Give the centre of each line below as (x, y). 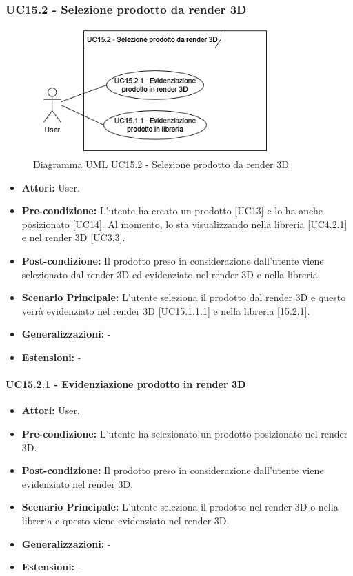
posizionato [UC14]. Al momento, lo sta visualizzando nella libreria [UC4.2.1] (184, 224)
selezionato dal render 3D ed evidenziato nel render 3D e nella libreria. (171, 274)
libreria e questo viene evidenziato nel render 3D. (125, 520)
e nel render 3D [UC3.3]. (73, 237)
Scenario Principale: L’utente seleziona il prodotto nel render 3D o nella (180, 507)
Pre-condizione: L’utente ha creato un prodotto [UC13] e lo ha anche (172, 210)
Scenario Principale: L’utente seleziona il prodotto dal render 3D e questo (184, 297)
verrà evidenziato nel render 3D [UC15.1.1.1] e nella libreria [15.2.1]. (166, 310)
